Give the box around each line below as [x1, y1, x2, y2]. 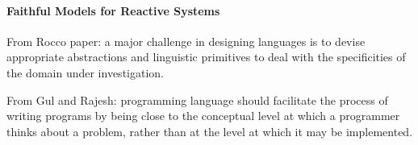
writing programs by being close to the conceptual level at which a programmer [6, 107, 400, 124]
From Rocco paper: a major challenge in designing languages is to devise [6, 32, 366, 49]
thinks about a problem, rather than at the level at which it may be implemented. [6, 122, 413, 139]
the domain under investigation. [6, 64, 164, 81]
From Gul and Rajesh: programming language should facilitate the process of [6, 91, 388, 108]
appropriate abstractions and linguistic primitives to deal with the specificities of [6, 48, 406, 65]
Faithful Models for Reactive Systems [6, 2, 220, 19]
